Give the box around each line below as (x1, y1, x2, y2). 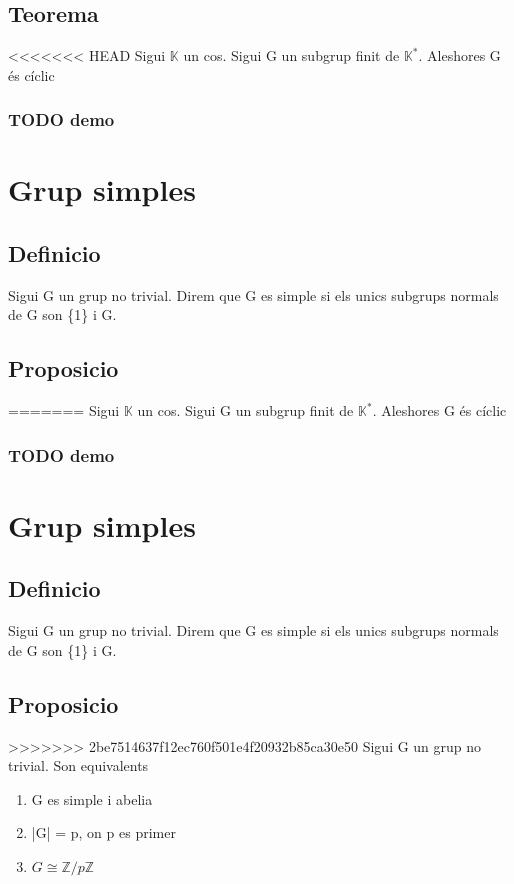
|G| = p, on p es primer (31, 822, 176, 843)
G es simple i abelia (31, 788, 153, 809)
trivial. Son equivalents (8, 755, 149, 776)
